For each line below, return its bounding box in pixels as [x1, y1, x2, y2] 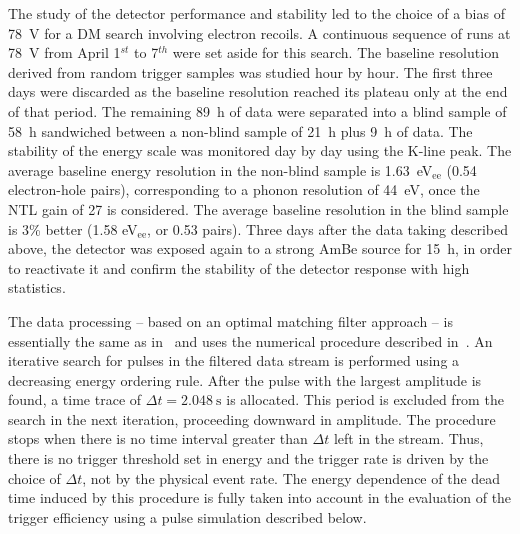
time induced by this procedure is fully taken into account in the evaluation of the [8, 487, 512, 508]
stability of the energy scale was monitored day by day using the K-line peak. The [8, 140, 512, 161]
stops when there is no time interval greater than [8, 428, 308, 449]
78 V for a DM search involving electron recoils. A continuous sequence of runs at [8, 22, 511, 43]
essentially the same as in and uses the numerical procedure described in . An [8, 330, 493, 351]
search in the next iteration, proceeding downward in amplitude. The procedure [8, 408, 496, 429]
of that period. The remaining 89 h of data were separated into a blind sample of [8, 100, 507, 121]
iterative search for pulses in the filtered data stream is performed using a [8, 350, 460, 371]
